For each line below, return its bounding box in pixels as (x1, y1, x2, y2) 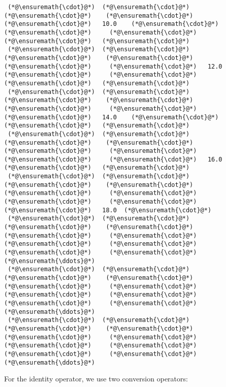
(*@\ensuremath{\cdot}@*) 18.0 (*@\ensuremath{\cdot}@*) (4, 206, 212, 214)
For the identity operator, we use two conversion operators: (4, 373, 188, 384)
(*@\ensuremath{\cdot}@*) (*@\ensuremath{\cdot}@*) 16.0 (4, 155, 222, 163)
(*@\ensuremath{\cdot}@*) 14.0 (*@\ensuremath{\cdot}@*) (4, 113, 219, 121)
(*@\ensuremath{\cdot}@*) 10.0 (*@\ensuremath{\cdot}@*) (4, 20, 219, 28)
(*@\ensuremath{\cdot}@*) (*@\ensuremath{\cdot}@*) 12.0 (4, 62, 222, 70)
